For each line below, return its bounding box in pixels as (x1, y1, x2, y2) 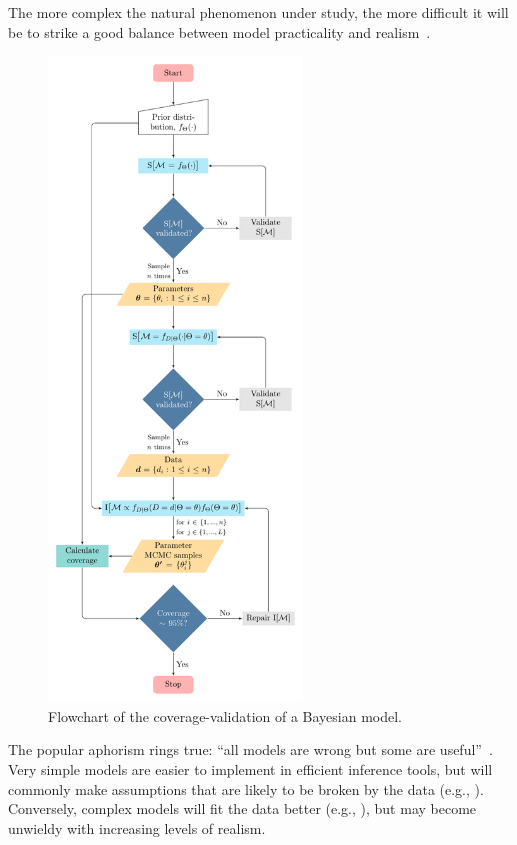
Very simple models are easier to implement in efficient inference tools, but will (8, 758, 493, 779)
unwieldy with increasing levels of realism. (8, 817, 266, 838)
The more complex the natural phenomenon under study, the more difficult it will (8, 2, 509, 22)
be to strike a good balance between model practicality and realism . (8, 21, 431, 42)
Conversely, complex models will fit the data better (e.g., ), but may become (8, 798, 477, 819)
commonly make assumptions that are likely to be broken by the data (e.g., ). (8, 778, 484, 799)
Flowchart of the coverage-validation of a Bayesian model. (48, 705, 403, 726)
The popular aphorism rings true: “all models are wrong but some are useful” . (8, 739, 493, 760)
